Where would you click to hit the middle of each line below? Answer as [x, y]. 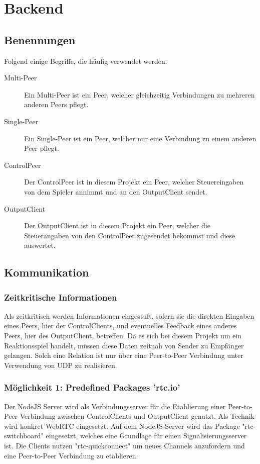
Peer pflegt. [42, 148]
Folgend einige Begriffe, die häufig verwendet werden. [86, 61]
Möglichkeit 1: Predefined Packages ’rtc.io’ [92, 387]
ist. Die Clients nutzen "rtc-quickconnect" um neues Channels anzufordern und [124, 446]
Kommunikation [47, 272]
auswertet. [40, 245]
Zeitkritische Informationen [61, 297]
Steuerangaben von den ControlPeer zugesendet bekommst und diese [130, 235]
